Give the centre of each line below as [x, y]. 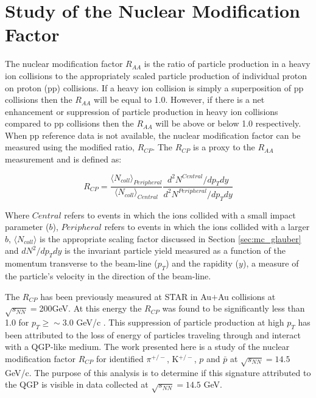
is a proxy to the [224, 147]
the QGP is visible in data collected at [77, 384]
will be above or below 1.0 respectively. [228, 123]
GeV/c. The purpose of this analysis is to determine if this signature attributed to [158, 372]
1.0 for [17, 322]
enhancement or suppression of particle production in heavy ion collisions [142, 111]
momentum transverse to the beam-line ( [81, 263]
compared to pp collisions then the [69, 123]
